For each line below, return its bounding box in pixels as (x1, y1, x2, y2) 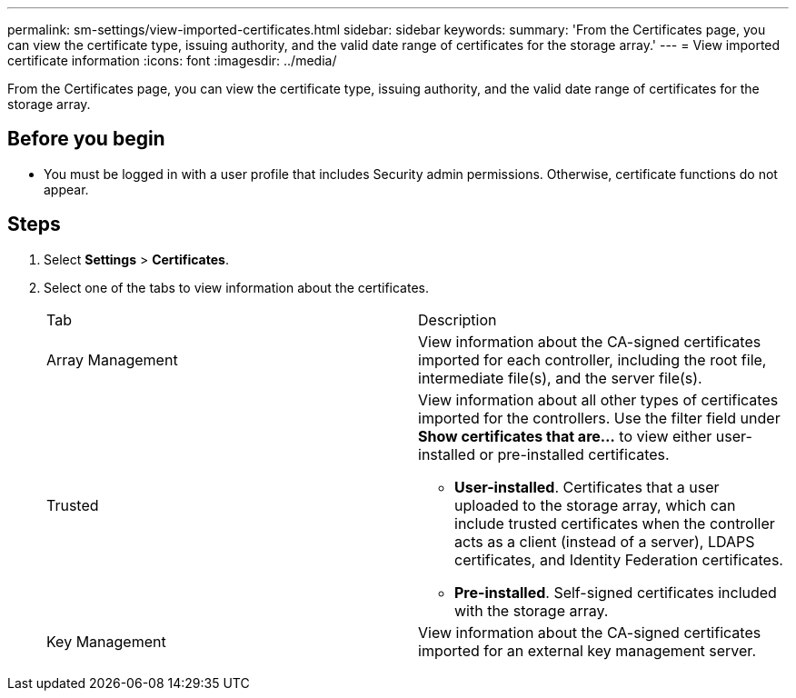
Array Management (46, 350, 178, 369)
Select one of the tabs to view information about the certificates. (44, 279, 430, 295)
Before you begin (7, 127, 165, 151)
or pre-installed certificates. (479, 444, 670, 464)
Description (418, 310, 497, 329)
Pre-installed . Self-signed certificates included (454, 583, 777, 602)
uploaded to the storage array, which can (454, 495, 736, 514)
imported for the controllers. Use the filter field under (418, 408, 781, 427)
